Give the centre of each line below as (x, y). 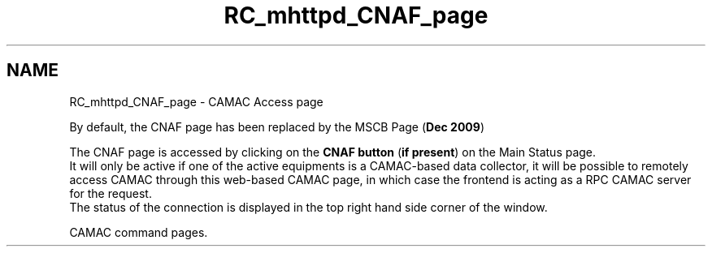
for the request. (111, 193)
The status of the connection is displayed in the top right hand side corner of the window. (308, 207)
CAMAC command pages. (139, 232)
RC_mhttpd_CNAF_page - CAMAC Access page (196, 101)
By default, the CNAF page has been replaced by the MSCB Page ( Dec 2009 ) (277, 126)
